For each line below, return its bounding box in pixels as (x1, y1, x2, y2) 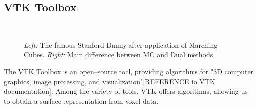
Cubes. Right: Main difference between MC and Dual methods (24, 49, 213, 60)
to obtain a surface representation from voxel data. (4, 95, 159, 106)
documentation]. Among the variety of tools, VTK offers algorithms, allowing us (4, 86, 248, 96)
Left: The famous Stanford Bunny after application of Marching (24, 39, 218, 50)
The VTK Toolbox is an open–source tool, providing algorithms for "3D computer (4, 66, 254, 76)
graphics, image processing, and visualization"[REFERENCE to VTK (4, 76, 215, 86)
